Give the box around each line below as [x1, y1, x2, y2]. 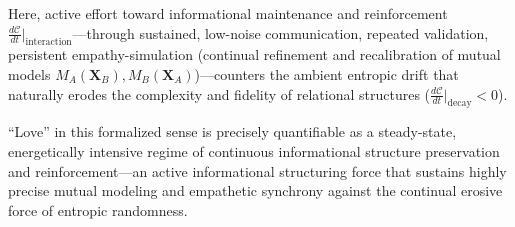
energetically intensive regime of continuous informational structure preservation [8, 140, 500, 161]
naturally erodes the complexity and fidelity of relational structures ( [8, 83, 431, 104]
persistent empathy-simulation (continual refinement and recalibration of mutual [8, 44, 501, 65]
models [8, 63, 51, 84]
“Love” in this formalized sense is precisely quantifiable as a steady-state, [8, 121, 457, 142]
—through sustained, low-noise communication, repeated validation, [72, 22, 489, 43]
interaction [25, 37, 72, 48]
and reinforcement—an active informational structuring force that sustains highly [8, 160, 507, 181]
